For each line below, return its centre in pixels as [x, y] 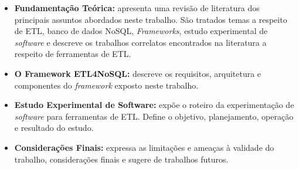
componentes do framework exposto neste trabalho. [106, 85]
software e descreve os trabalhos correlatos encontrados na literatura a [140, 42]
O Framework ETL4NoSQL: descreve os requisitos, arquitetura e [138, 73]
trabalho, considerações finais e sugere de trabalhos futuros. [121, 159]
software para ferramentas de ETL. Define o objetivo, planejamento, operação [154, 116]
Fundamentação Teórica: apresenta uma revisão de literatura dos [137, 8]
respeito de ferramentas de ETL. [73, 54]
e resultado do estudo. [54, 128]
